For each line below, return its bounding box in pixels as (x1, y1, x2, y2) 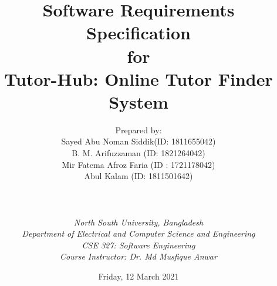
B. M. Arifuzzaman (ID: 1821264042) (72, 147, 205, 159)
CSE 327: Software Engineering (82, 238, 195, 251)
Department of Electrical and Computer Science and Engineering (22, 227, 255, 240)
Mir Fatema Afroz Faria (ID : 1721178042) (62, 158, 215, 170)
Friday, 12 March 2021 (98, 270, 179, 282)
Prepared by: (115, 123, 162, 136)
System (109, 89, 168, 113)
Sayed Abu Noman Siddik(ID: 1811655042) (61, 135, 216, 147)
